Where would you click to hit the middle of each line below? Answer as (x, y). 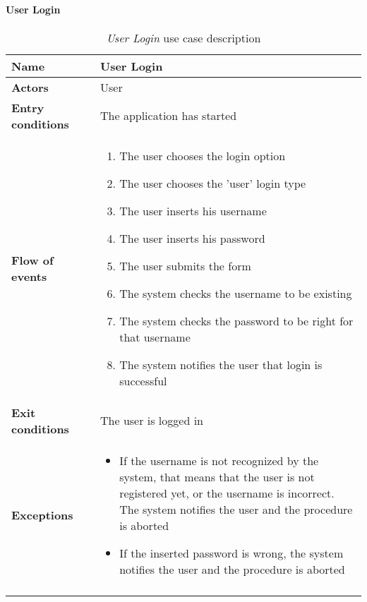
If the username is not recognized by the (219, 460)
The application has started (169, 116)
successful (143, 380)
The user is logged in (152, 421)
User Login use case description (183, 37)
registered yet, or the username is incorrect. (227, 493)
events (29, 276)
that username (155, 337)
